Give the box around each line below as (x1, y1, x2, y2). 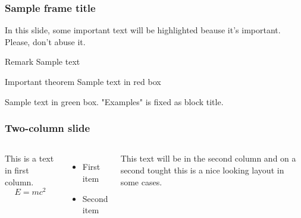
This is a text (5, 152, 54, 165)
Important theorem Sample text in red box (5, 75, 161, 87)
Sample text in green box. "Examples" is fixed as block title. (5, 95, 224, 108)
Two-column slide (5, 121, 90, 135)
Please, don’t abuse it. (5, 35, 86, 48)
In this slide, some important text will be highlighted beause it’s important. (5, 24, 281, 36)
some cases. (120, 175, 162, 188)
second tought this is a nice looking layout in (120, 164, 284, 176)
